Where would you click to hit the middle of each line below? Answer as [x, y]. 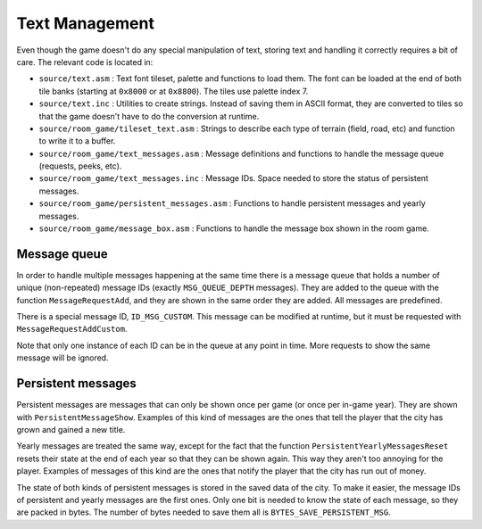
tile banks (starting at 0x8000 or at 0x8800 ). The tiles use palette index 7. [174, 91]
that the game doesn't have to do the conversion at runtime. [149, 116]
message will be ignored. [62, 358]
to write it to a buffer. [77, 141]
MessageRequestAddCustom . [72, 329]
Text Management [86, 23]
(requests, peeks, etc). [80, 166]
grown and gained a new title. [71, 429]
